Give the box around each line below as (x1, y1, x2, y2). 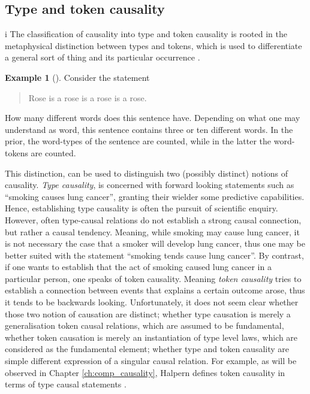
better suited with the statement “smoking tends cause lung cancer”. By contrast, (5, 248, 304, 261)
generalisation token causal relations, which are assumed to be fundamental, (5, 319, 284, 332)
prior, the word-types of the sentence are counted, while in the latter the (5, 135, 272, 147)
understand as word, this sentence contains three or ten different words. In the (5, 123, 293, 135)
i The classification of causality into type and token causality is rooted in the (5, 28, 287, 40)
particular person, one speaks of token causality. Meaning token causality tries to (5, 272, 302, 284)
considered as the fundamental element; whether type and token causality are (5, 343, 289, 355)
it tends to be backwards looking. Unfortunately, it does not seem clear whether (5, 296, 299, 308)
